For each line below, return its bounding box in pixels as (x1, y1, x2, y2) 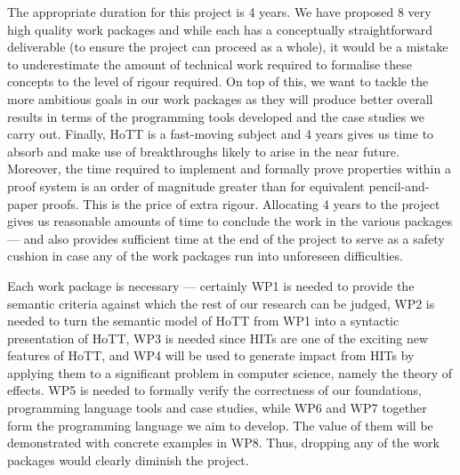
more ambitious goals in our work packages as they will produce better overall (7, 89, 433, 108)
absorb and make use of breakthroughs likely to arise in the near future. (7, 141, 399, 160)
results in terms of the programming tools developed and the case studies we (7, 107, 424, 125)
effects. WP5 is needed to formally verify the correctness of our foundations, (7, 381, 422, 399)
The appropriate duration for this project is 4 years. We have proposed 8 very (7, 3, 432, 20)
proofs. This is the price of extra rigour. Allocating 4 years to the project (42, 194, 440, 213)
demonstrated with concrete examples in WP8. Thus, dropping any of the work (7, 433, 440, 452)
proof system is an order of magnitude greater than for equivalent (7, 176, 365, 195)
